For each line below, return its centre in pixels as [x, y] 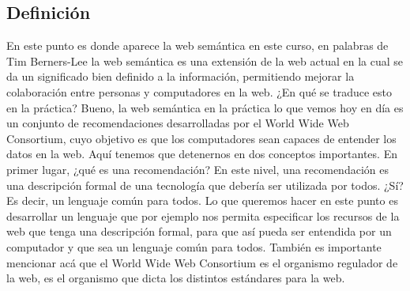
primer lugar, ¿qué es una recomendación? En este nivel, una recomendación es [197, 169]
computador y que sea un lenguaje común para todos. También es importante [194, 246]
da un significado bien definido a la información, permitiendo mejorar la [181, 76]
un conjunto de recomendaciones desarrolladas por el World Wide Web [178, 123]
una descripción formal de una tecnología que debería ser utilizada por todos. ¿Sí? [205, 185]
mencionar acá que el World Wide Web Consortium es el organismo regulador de [202, 262]
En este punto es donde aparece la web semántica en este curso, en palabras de [197, 45]
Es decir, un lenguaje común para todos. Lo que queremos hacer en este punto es [202, 200]
